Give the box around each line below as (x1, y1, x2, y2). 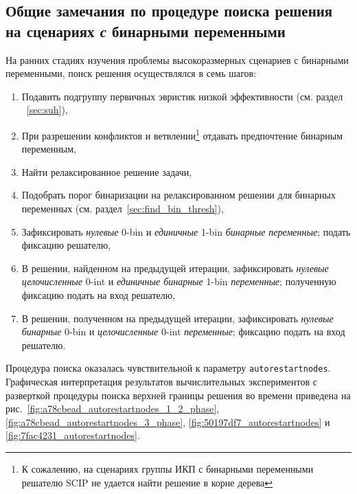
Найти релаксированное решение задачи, (21, 164, 192, 179)
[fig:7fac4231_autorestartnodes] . (5, 428, 140, 442)
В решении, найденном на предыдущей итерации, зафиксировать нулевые (21, 260, 329, 275)
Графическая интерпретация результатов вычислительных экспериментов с (5, 374, 317, 388)
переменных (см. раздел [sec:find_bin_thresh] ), (21, 201, 224, 215)
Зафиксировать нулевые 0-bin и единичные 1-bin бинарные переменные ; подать (21, 224, 351, 238)
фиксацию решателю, (21, 238, 111, 252)
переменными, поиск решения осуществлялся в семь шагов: (5, 66, 257, 80)
